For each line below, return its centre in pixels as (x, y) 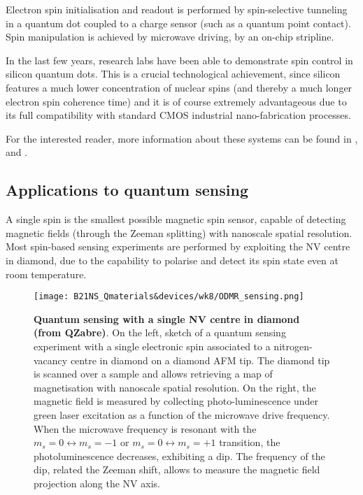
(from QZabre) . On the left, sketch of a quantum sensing (160, 332)
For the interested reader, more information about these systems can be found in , (182, 138)
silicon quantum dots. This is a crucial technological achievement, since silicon (173, 74)
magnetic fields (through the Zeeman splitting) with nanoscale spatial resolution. (179, 232)
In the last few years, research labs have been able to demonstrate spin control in (179, 60)
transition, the (250, 442)
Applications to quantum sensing (127, 190)
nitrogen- (293, 346)
